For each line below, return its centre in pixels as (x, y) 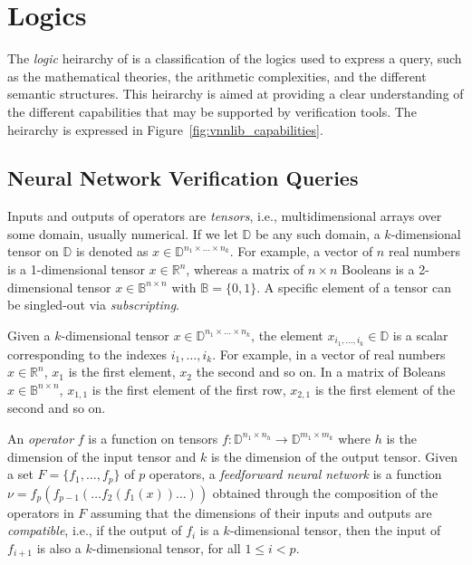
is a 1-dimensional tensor (76, 269)
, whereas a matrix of (245, 269)
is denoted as (112, 251)
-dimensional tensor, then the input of (335, 530)
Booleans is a (378, 269)
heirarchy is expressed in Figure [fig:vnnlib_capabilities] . (165, 129)
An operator (41, 438)
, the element (287, 335)
